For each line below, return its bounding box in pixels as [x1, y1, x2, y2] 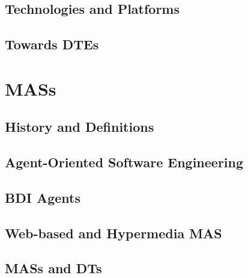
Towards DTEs [5, 35, 99, 54]
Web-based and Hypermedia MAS [5, 223, 222, 242]
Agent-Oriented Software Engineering [5, 153, 244, 171]
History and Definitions [5, 117, 154, 136]
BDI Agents [5, 188, 80, 206]
